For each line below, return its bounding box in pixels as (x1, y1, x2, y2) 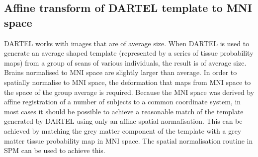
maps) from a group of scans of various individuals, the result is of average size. (4, 57, 247, 68)
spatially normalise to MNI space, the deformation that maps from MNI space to (4, 77, 251, 87)
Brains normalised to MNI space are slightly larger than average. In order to (4, 67, 237, 78)
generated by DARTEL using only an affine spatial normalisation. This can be (4, 116, 243, 126)
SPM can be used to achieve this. (4, 145, 105, 156)
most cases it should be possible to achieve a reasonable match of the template (4, 106, 244, 116)
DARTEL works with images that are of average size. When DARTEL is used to (4, 38, 250, 48)
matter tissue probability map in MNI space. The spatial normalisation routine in (4, 135, 253, 146)
